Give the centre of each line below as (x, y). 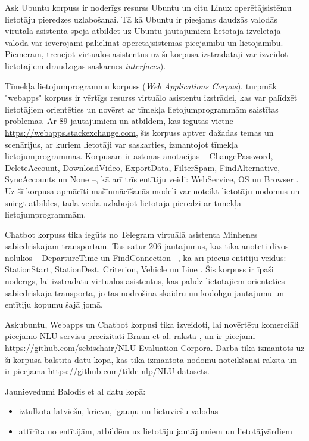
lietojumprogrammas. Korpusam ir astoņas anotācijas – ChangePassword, (139, 156)
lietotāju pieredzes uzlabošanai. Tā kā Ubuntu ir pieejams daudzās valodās (141, 19)
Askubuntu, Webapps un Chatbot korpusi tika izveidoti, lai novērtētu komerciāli (152, 324)
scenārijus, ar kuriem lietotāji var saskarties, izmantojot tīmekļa (121, 144)
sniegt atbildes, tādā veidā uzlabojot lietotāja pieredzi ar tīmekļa (123, 202)
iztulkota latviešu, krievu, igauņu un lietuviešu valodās (118, 411)
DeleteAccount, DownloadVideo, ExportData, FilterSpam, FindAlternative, (143, 167)
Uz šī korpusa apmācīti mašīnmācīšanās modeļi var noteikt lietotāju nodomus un (152, 190)
